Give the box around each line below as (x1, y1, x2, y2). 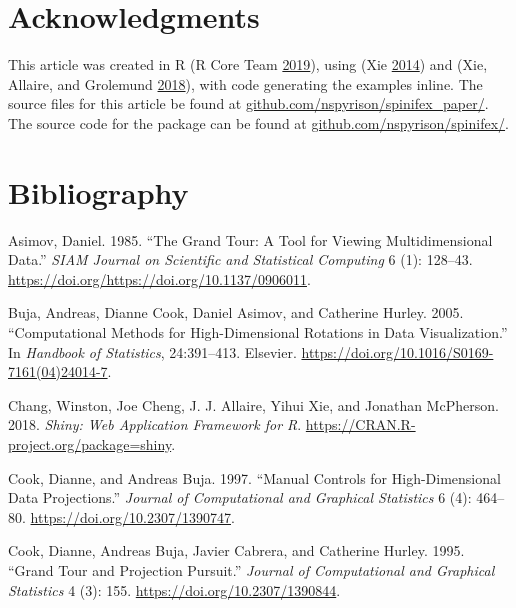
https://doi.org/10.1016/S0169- (301, 341, 494, 362)
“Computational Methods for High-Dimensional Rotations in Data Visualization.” (8, 322, 508, 342)
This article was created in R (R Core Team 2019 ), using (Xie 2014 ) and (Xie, (8, 54, 488, 75)
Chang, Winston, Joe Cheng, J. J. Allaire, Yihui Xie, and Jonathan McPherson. (8, 394, 499, 415)
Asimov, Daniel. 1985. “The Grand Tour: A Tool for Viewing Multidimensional (8, 229, 493, 250)
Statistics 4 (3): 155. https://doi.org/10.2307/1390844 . (8, 579, 341, 600)
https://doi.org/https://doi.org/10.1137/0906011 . (8, 268, 311, 289)
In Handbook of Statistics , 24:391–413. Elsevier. (8, 341, 297, 362)
